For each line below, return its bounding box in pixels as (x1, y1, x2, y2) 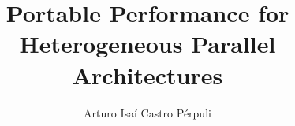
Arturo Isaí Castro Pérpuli (84, 104, 211, 120)
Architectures (72, 58, 223, 91)
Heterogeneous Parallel (19, 28, 276, 60)
